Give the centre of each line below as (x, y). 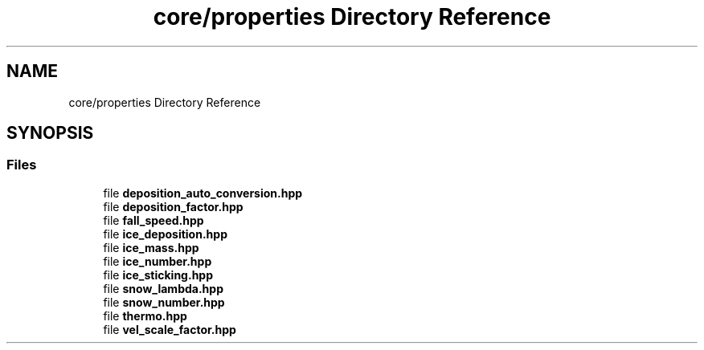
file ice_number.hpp (158, 261)
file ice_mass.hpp (151, 247)
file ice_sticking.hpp (158, 275)
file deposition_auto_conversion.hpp (203, 193)
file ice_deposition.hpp (165, 234)
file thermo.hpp (145, 315)
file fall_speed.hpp (153, 220)
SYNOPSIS (50, 133)
